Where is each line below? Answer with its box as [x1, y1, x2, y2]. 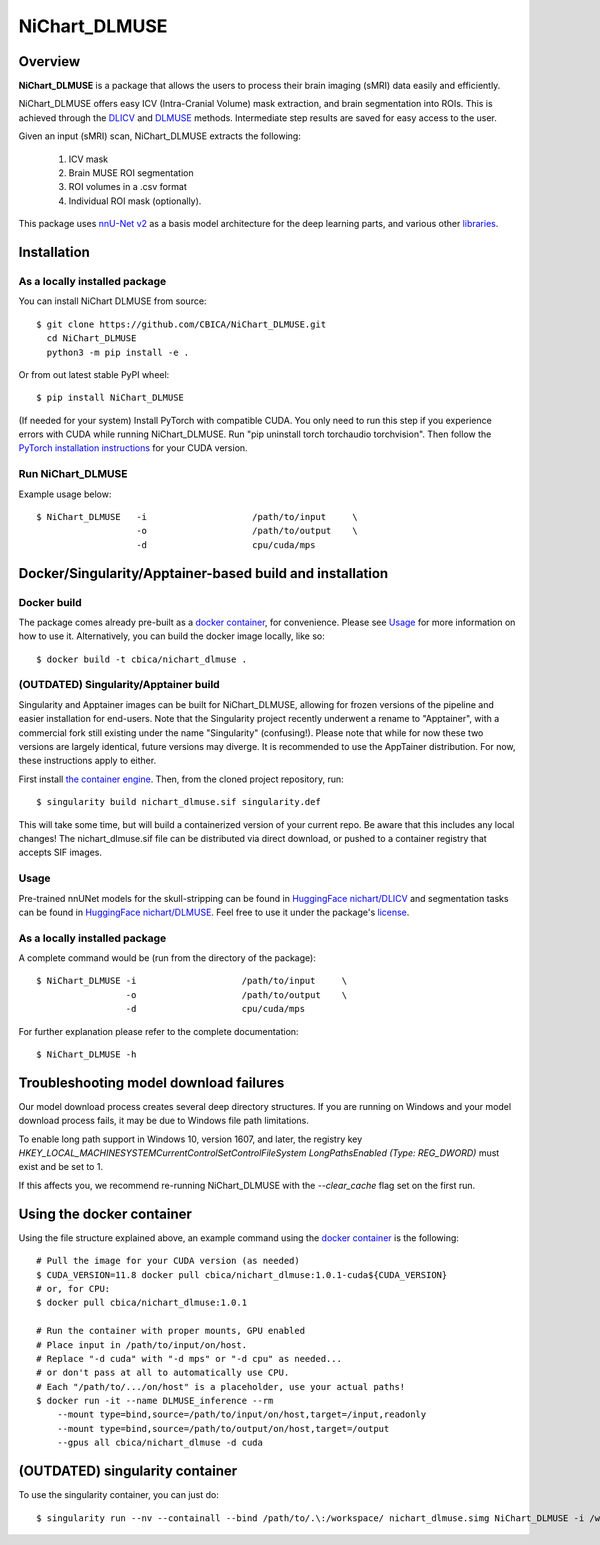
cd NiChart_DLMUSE [46, 333, 137, 344]
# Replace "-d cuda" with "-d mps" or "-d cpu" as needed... [36, 1353, 342, 1364]
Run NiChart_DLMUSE [18, 467, 128, 481]
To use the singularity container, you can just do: [18, 1489, 219, 1501]
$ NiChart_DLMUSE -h [36, 1049, 137, 1060]
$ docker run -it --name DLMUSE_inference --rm [36, 1395, 274, 1407]
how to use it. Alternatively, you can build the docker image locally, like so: [18, 630, 325, 642]
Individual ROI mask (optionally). [68, 195, 202, 207]
